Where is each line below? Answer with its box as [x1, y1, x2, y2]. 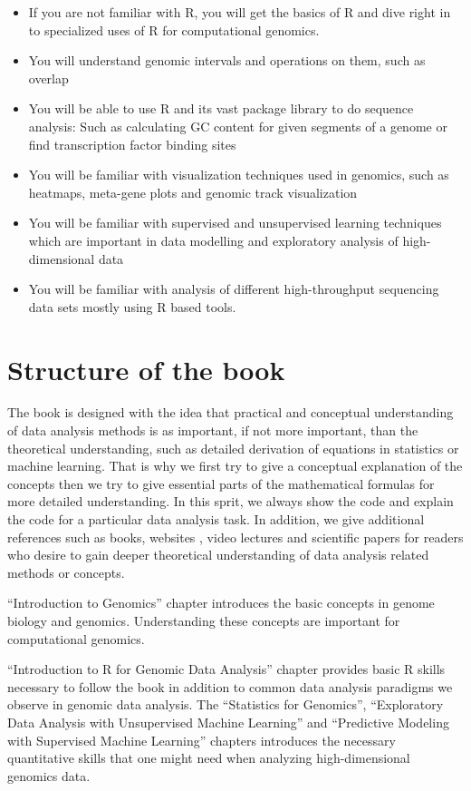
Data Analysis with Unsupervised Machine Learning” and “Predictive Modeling [7, 712, 449, 731]
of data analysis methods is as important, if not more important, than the [7, 421, 418, 440]
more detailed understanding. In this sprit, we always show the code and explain [7, 492, 454, 511]
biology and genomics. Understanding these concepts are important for [7, 610, 400, 630]
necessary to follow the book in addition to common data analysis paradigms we [7, 677, 453, 696]
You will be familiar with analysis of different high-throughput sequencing [28, 279, 439, 298]
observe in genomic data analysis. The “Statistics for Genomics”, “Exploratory [7, 695, 444, 714]
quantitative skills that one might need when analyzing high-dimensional [7, 748, 410, 767]
